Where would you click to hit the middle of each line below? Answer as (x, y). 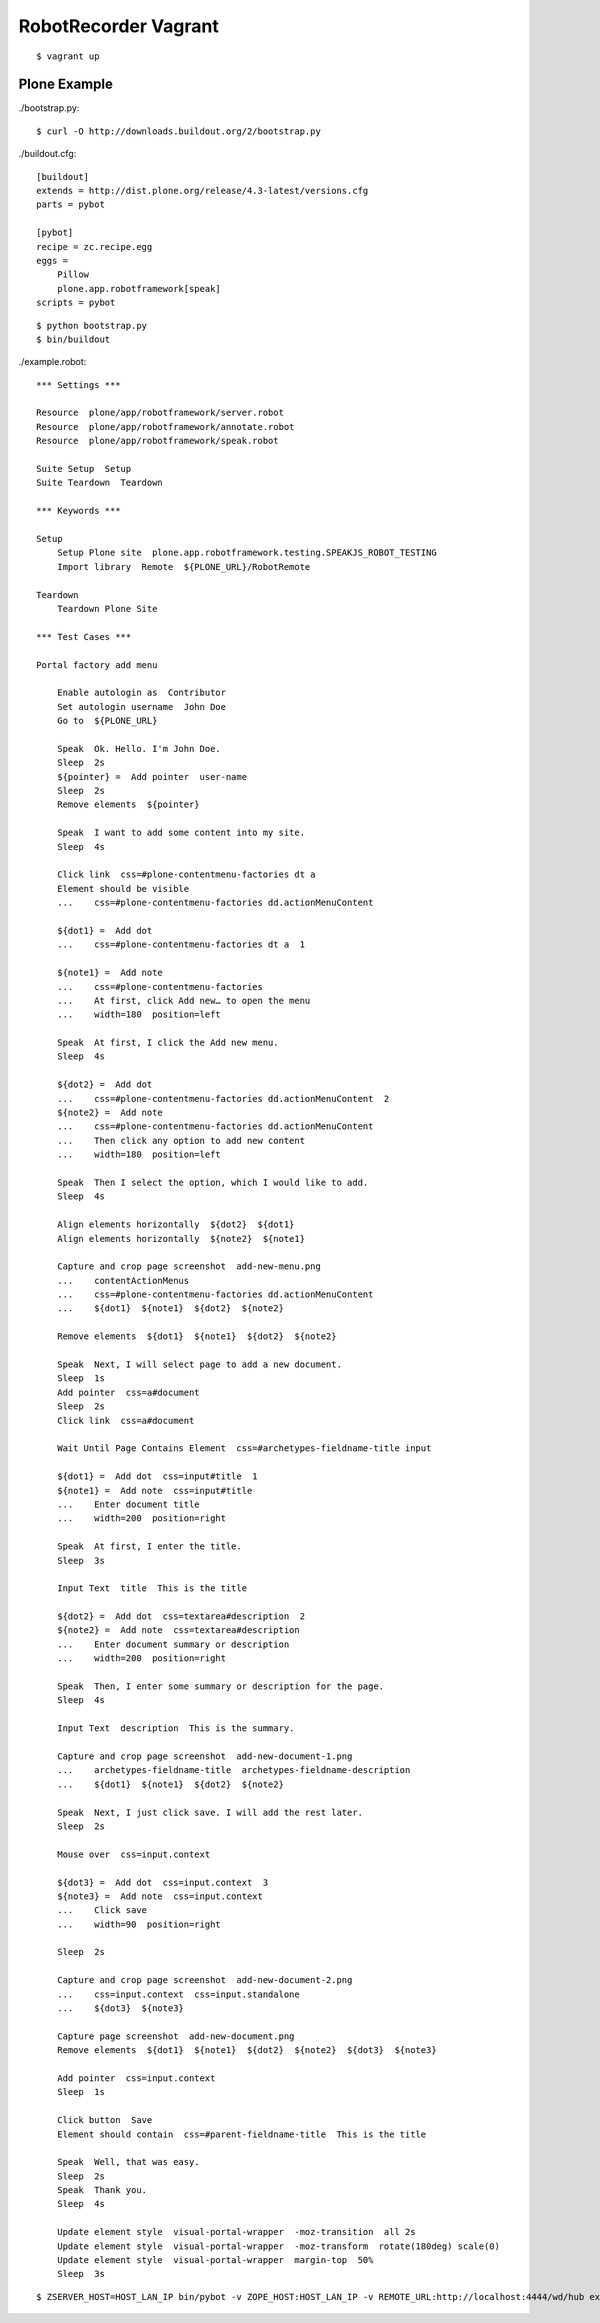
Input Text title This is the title (152, 1588)
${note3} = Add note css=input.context (160, 1896)
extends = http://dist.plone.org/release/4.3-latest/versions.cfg (202, 191)
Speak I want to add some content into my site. (180, 833)
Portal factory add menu (97, 664)
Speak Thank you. (102, 2190)
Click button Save (104, 2120)
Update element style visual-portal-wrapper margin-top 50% (215, 2260)
